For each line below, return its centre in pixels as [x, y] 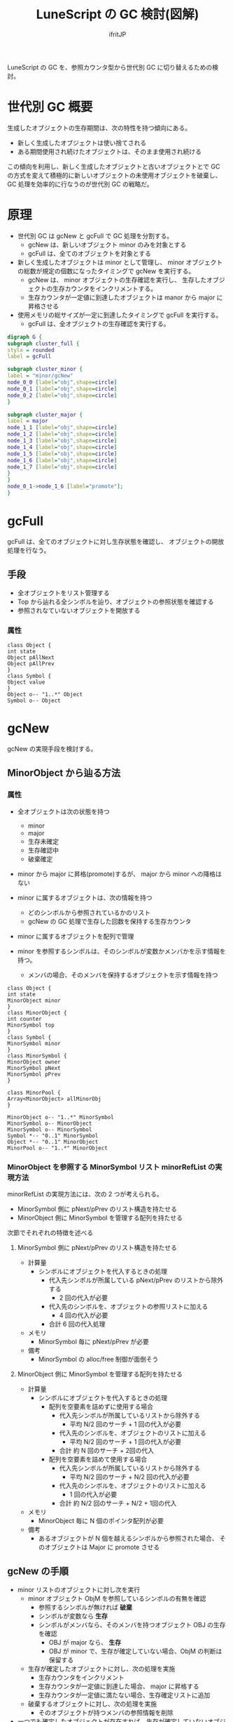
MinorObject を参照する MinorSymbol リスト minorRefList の [111, 1167]
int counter [24, 1019]
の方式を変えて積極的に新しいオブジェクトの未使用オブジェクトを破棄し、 [114, 175]
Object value [26, 682]
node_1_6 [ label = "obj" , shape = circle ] [62, 460]
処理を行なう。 [29, 550]
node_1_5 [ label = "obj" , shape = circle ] [62, 454]
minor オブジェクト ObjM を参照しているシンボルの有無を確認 [117, 1598]
